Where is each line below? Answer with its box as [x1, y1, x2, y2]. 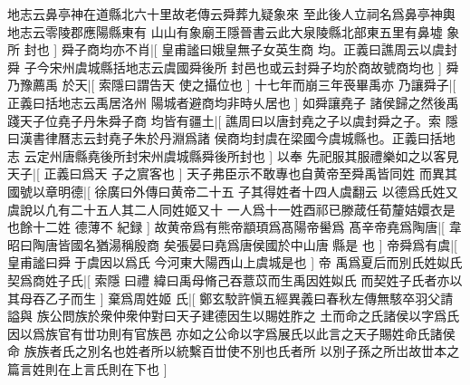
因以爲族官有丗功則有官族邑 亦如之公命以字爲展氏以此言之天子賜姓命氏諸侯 [7, 323, 456, 342]
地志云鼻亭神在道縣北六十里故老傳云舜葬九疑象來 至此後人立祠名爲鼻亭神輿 [7, 5, 456, 23]
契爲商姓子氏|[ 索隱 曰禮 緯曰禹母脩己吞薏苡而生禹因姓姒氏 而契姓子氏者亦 [7, 270, 450, 289]
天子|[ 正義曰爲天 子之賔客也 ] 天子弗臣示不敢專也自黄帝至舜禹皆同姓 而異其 [7, 164, 457, 183]
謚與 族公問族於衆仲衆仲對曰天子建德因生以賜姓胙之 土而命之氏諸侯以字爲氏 [7, 306, 460, 325]
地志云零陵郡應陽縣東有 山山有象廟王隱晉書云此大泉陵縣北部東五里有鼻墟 [7, 22, 443, 41]
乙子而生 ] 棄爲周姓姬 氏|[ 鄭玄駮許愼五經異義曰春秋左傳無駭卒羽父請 [44, 288, 454, 307]
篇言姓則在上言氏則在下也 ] [7, 359, 168, 378]
